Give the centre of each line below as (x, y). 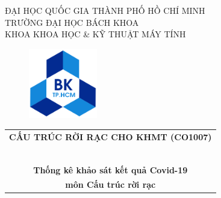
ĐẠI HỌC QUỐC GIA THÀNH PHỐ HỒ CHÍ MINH (105, 10)
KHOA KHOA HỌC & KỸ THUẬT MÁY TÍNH (95, 34)
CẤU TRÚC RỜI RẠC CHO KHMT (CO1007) (110, 136)
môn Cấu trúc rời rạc (110, 184)
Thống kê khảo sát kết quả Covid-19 (110, 169)
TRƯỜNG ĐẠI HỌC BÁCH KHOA (72, 22)
